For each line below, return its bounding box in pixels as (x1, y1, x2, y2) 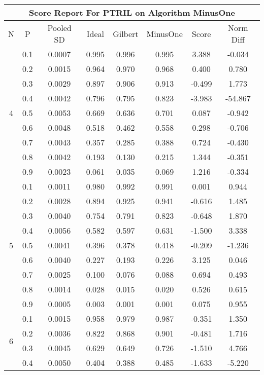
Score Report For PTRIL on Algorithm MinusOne (29, 7, 235, 18)
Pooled (47, 22, 72, 33)
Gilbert (113, 27, 139, 40)
